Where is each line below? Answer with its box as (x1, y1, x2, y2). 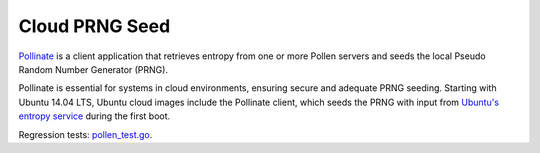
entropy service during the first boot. (18, 110, 171, 122)
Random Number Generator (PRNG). (18, 63, 169, 75)
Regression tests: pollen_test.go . (18, 128, 153, 140)
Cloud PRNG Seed (18, 15, 171, 37)
